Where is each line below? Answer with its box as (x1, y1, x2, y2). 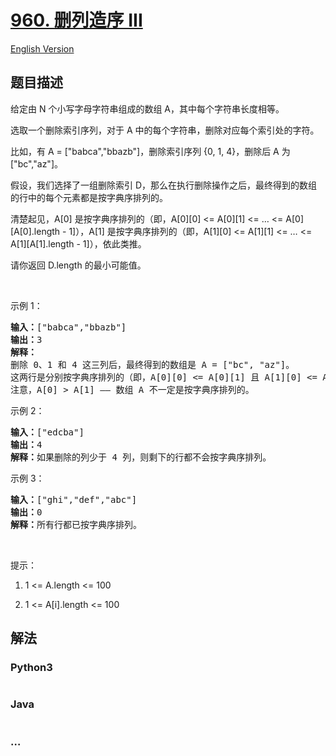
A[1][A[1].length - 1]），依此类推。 (10, 237, 147, 250)
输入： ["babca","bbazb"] (10, 321, 127, 333)
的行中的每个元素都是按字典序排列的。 (10, 191, 168, 203)
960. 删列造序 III (10, 9, 143, 32)
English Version (10, 42, 75, 55)
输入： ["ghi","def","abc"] (10, 494, 138, 505)
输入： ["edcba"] (10, 426, 85, 438)
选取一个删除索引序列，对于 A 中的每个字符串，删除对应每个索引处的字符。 (10, 124, 320, 136)
